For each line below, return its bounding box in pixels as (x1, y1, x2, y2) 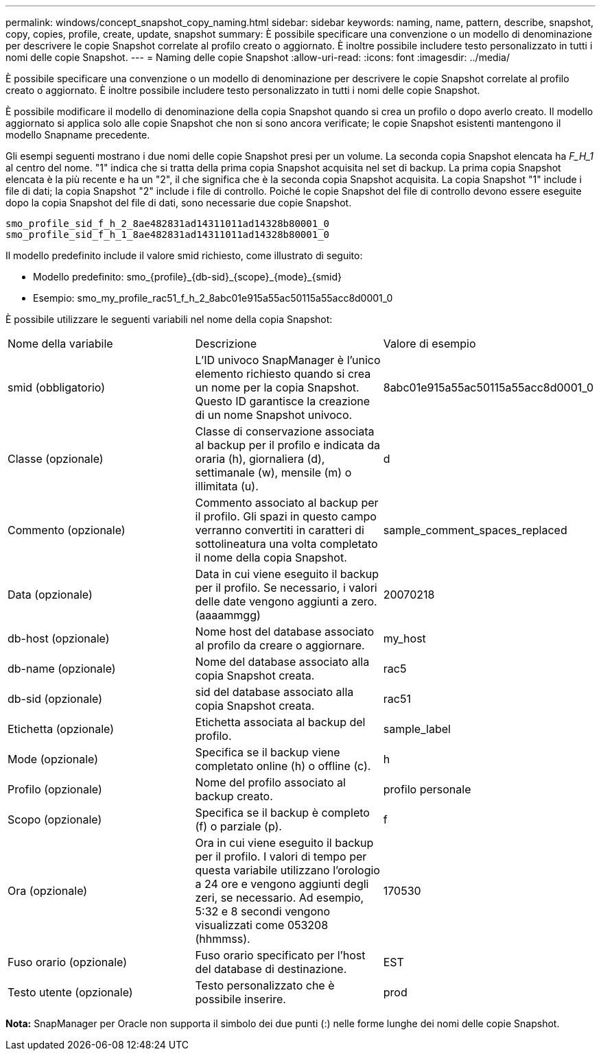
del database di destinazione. (195, 962, 347, 976)
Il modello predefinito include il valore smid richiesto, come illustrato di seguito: (5, 250, 363, 261)
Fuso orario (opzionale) (8, 955, 128, 969)
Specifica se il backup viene (195, 745, 340, 759)
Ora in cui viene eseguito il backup (195, 836, 374, 850)
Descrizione (195, 337, 257, 350)
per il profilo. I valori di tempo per (195, 850, 367, 863)
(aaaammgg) (195, 608, 261, 622)
